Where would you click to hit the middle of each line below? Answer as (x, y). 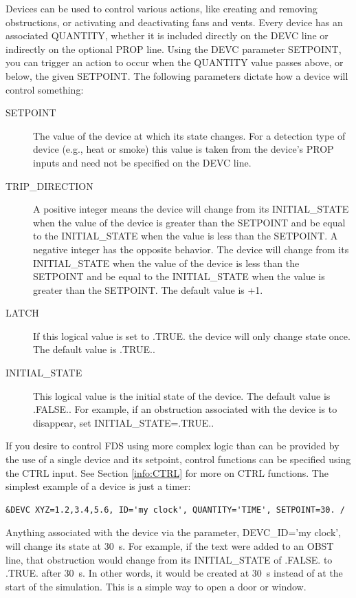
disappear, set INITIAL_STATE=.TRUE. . (124, 422)
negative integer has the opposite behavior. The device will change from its (191, 249)
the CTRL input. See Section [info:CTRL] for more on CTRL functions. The (167, 472)
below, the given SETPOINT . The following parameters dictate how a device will (177, 75)
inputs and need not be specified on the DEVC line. (142, 162)
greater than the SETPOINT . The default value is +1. (148, 289)
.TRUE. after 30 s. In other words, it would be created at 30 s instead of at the (174, 573)
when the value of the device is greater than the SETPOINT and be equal (189, 222)
